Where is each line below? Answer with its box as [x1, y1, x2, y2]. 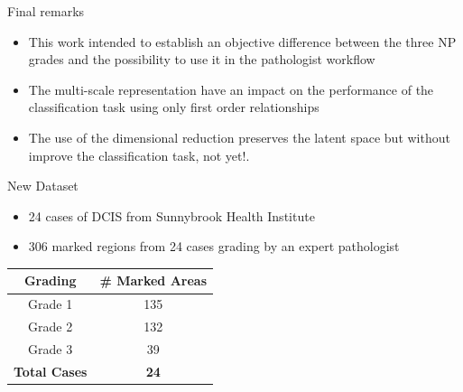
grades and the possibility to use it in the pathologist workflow [28, 50, 375, 69]
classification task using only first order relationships [28, 98, 319, 117]
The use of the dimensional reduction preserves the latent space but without [28, 127, 450, 146]
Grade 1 [28, 294, 73, 313]
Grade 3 [28, 339, 73, 358]
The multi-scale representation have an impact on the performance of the [28, 79, 434, 98]
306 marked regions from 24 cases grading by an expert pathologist [28, 237, 400, 256]
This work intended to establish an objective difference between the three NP [28, 32, 457, 51]
